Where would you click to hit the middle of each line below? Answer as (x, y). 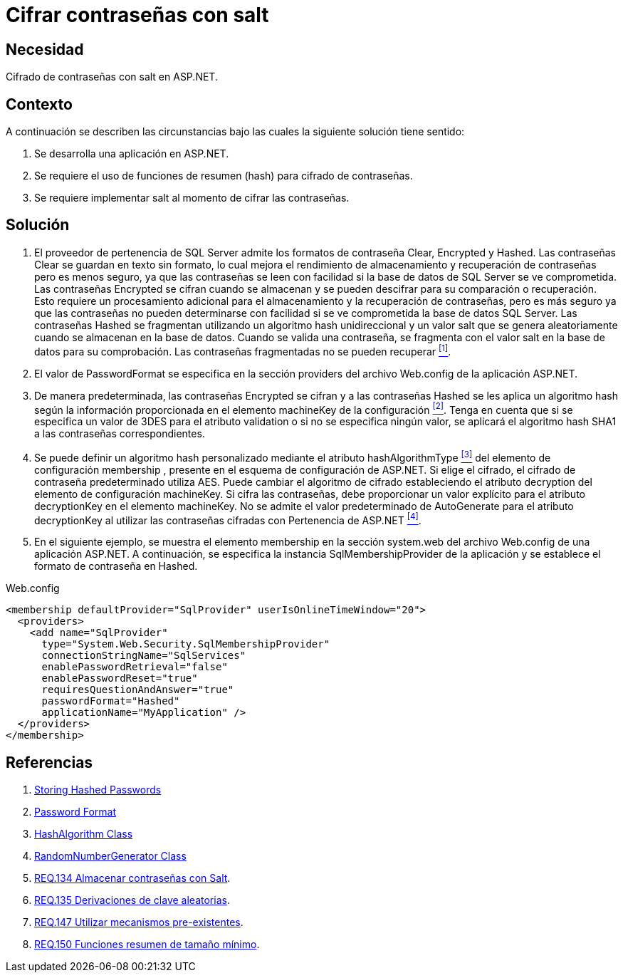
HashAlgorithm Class (84, 834)
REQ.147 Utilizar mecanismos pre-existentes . (139, 922)
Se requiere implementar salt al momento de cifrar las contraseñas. (192, 198)
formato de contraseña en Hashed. (116, 566)
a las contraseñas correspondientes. (120, 434)
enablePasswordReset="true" (120, 678)
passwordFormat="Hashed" (111, 701)
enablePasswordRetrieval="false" (135, 667)
